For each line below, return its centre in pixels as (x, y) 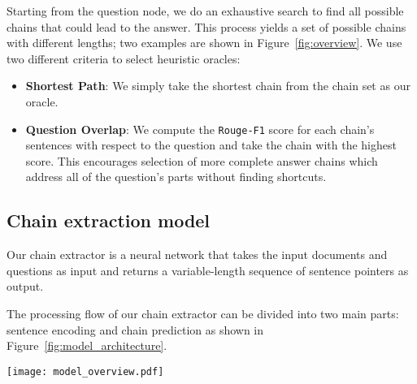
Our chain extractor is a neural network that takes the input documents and (197, 255)
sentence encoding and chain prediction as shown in (135, 329)
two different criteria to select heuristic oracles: (124, 58)
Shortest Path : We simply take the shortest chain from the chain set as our (218, 86)
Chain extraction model (109, 220)
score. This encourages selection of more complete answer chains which (202, 160)
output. (25, 286)
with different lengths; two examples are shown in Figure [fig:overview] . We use (204, 43)
